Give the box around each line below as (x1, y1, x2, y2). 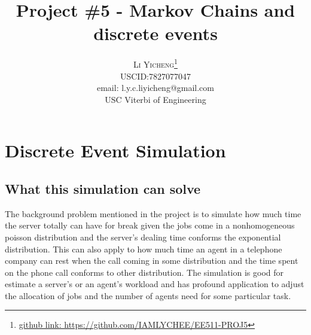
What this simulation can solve (5, 179, 201, 197)
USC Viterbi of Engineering (105, 93, 206, 105)
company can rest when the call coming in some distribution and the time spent (5, 254, 298, 267)
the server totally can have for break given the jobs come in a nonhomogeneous (5, 219, 295, 232)
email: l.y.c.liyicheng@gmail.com (96, 81, 214, 94)
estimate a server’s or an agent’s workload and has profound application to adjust (5, 278, 304, 290)
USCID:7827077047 (120, 69, 191, 82)
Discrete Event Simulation (5, 138, 226, 163)
